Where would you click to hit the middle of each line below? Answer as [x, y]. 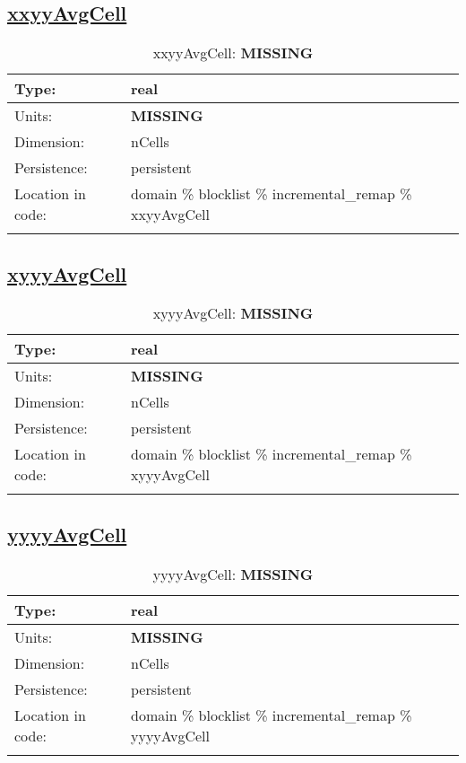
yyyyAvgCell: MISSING [233, 574]
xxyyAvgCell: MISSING [233, 53]
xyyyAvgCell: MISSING [233, 313]
